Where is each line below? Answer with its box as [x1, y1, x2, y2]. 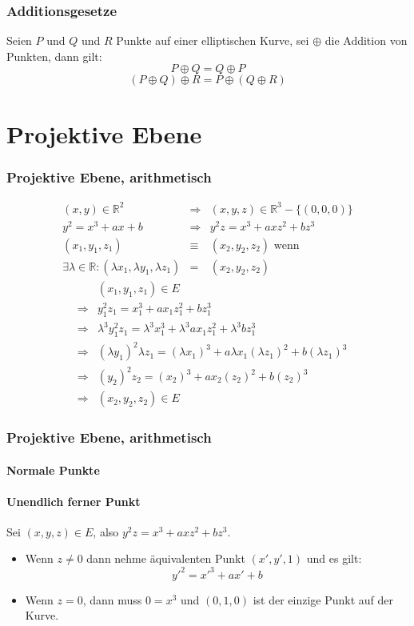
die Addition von [324, 32, 408, 49]
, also [93, 523, 119, 540]
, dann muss [82, 591, 142, 608]
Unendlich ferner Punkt [6, 492, 141, 509]
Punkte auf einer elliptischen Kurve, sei [116, 32, 309, 49]
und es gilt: [306, 550, 362, 567]
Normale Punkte [6, 461, 100, 478]
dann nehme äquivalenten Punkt [86, 550, 245, 567]
